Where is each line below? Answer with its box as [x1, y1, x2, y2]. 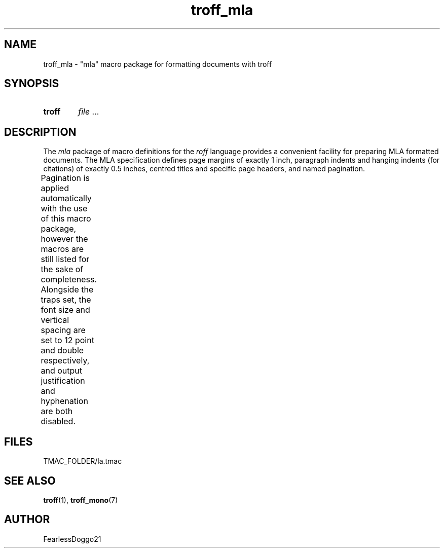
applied [41, 183, 69, 194]
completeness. [41, 274, 97, 285]
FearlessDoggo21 [43, 534, 101, 543]
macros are [41, 244, 84, 254]
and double [41, 345, 84, 356]
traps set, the [41, 295, 91, 305]
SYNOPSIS [4, 77, 59, 90]
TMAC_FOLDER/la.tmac [43, 457, 122, 466]
